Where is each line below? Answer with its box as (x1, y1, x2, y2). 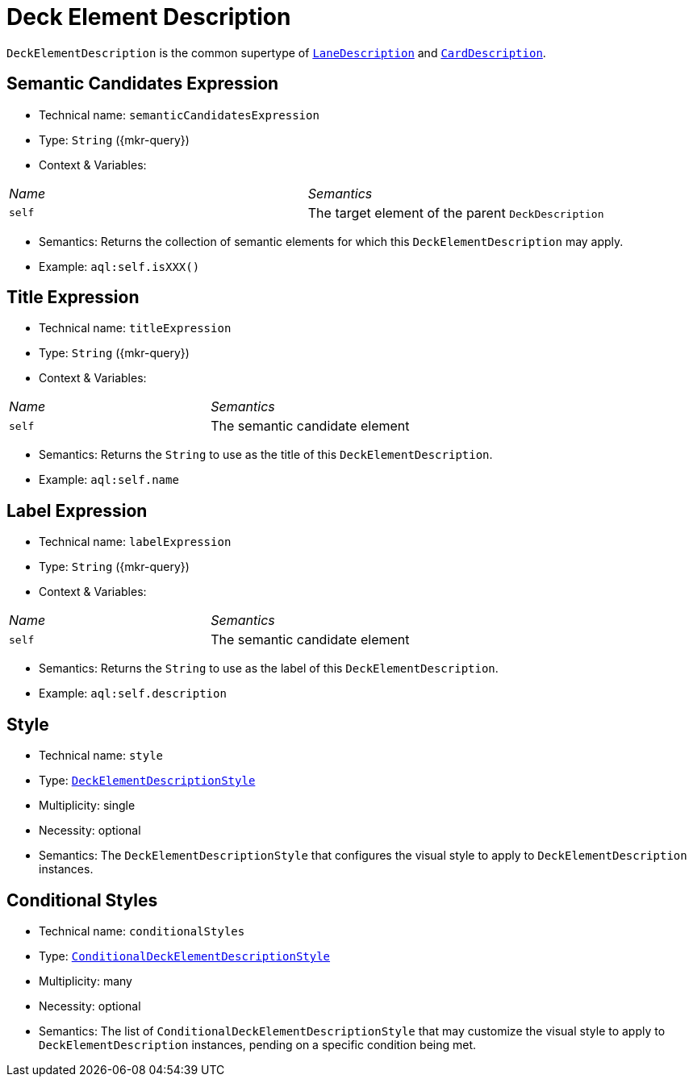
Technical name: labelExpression (39, 535, 232, 549)
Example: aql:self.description (39, 686, 227, 701)
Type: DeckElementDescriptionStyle (39, 773, 256, 788)
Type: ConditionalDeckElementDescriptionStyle (39, 948, 331, 963)
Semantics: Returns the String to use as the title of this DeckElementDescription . (39, 448, 493, 462)
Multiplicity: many (39, 973, 132, 988)
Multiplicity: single (39, 798, 136, 813)
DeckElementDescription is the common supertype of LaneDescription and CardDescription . (6, 45, 546, 60)
